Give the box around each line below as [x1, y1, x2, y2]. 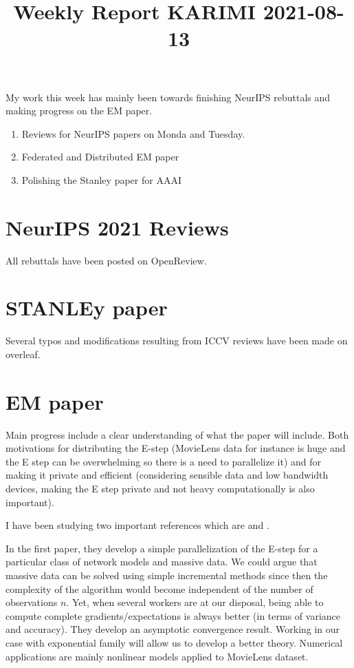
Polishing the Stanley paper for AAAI [21, 172, 181, 187]
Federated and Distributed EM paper [21, 149, 179, 164]
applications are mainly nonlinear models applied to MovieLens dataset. [5, 649, 309, 663]
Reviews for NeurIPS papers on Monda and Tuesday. [21, 126, 245, 140]
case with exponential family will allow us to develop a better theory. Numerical [5, 636, 343, 649]
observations [5, 595, 58, 609]
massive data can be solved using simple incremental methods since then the [5, 568, 328, 583]
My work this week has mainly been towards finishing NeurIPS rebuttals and [5, 90, 331, 104]
